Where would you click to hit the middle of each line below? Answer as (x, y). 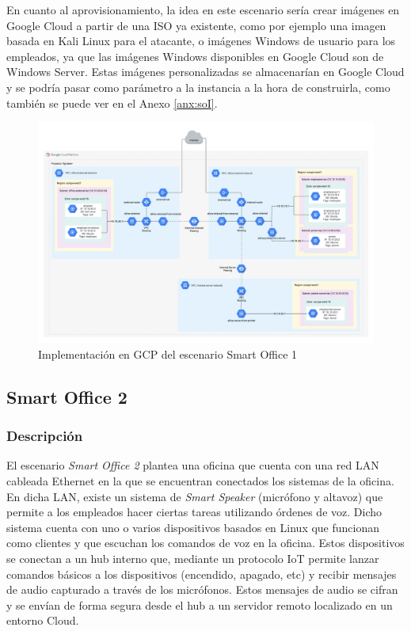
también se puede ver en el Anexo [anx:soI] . (112, 103)
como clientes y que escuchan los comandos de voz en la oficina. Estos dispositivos (205, 543)
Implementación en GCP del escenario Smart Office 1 (168, 354)
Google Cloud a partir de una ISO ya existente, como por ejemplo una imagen (196, 25)
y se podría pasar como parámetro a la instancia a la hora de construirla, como (198, 87)
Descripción (45, 436)
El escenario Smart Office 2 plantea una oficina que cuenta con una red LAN (193, 465)
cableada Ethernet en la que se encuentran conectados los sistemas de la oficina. (200, 481)
